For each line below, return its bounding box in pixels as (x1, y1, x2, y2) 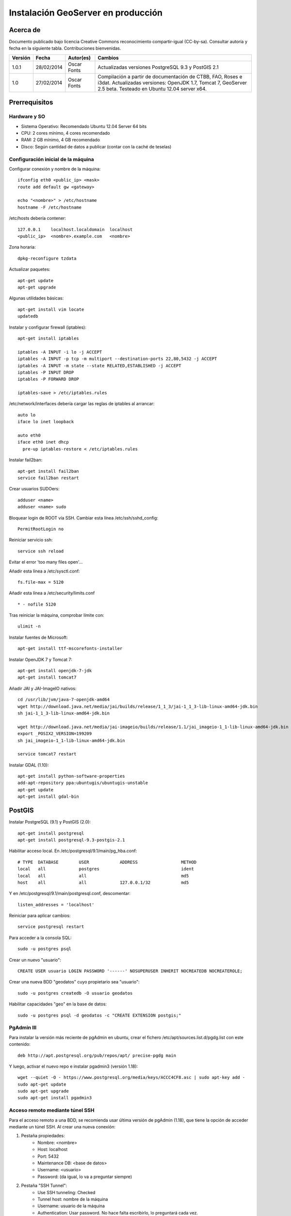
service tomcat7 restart (17, 751, 77, 757)
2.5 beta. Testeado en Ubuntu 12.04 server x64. (97, 85, 207, 92)
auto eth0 (17, 433, 41, 438)
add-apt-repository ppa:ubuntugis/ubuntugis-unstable (17, 780, 148, 786)
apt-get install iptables (17, 336, 80, 341)
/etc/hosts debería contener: (9, 215, 66, 221)
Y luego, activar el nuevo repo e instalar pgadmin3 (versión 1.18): (9, 1063, 138, 1069)
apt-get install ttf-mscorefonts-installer (17, 646, 123, 651)
